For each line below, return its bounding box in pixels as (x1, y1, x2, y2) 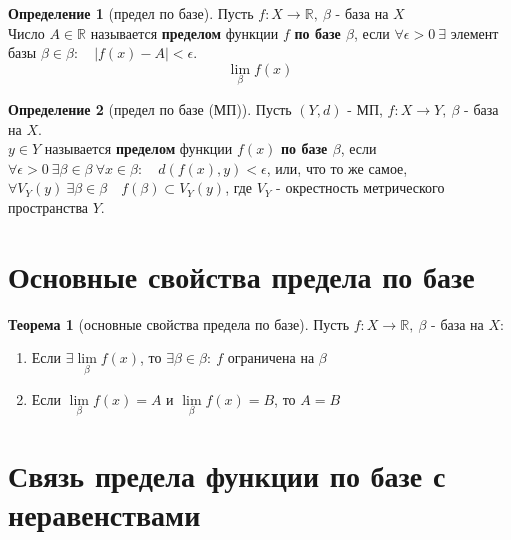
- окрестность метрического (276, 177, 445, 198)
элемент (450, 22, 499, 43)
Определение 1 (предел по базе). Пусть (8, 3, 254, 23)
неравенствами (8, 494, 201, 535)
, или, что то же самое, (266, 157, 408, 178)
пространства (8, 196, 89, 217)
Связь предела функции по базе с (8, 454, 446, 495)
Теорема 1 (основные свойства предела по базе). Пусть (8, 313, 350, 334)
